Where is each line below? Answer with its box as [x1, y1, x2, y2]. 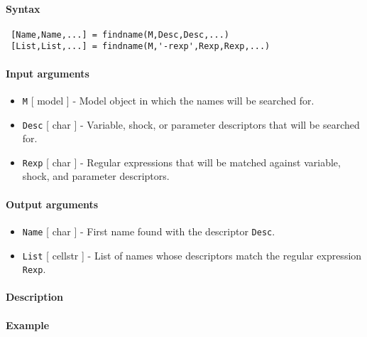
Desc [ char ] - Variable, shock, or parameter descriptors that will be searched [22, 117, 360, 132]
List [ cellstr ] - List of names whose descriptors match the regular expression [22, 247, 362, 262]
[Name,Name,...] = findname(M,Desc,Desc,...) [11, 29, 229, 40]
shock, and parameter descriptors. [22, 168, 170, 183]
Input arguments [6, 65, 89, 80]
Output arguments [6, 196, 99, 211]
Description [6, 289, 64, 304]
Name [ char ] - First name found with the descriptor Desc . [22, 223, 275, 238]
